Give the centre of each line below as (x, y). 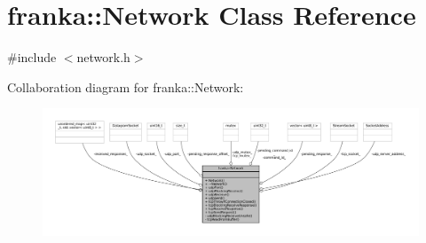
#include (32, 57)
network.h (103, 57)
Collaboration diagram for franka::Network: (126, 86)
